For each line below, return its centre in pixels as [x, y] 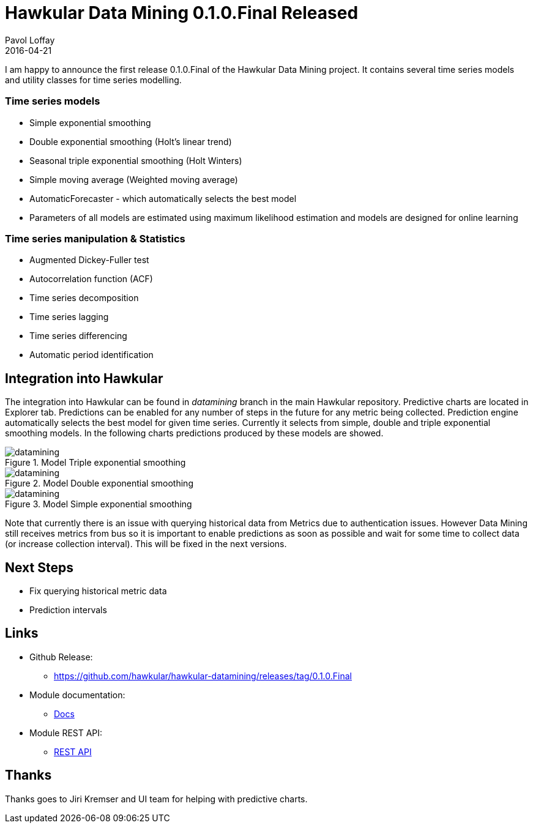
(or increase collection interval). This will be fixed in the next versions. [146, 544]
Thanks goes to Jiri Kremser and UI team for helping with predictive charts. [156, 799]
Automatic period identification [91, 355]
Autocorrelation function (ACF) [91, 279]
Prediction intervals [68, 610]
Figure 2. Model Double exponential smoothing [99, 483]
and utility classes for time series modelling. [93, 80]
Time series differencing [78, 336]
